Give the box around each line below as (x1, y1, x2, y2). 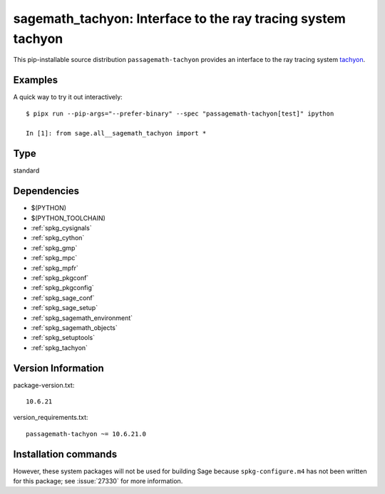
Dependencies (13, 185, 80, 197)
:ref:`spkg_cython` (31, 234, 85, 242)
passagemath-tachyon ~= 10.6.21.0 (26, 430, 146, 438)
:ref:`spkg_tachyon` (31, 343, 88, 352)
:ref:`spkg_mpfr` (31, 264, 78, 272)
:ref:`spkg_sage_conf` (31, 293, 96, 302)
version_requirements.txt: (13, 413, 88, 422)
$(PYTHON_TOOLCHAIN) (31, 214, 106, 222)
